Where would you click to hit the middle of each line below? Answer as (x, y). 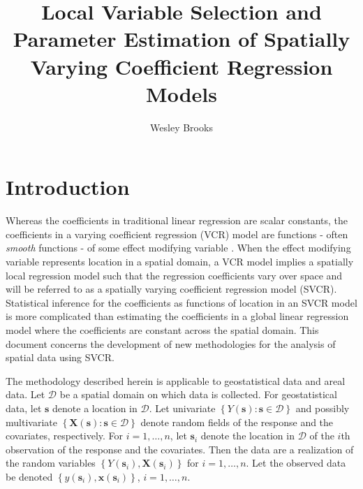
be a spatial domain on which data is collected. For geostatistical (198, 394)
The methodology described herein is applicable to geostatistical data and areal (176, 380)
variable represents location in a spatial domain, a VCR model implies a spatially (180, 261)
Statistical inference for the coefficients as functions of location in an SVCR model (181, 302)
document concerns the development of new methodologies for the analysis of (171, 343)
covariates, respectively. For (65, 436)
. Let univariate (182, 408)
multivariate (31, 422)
